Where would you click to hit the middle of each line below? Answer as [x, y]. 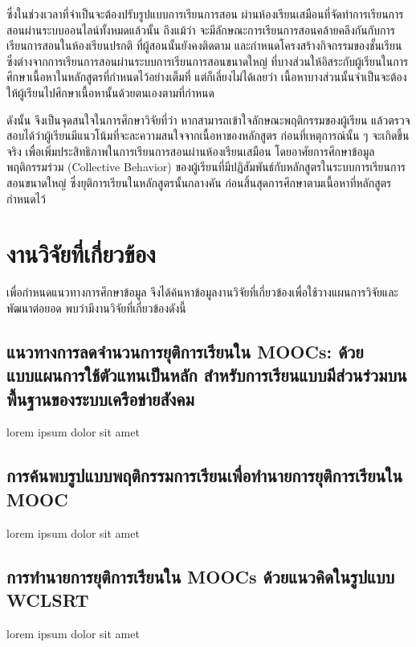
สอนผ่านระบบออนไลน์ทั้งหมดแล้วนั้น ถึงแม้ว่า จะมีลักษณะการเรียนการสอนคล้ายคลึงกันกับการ [201, 29]
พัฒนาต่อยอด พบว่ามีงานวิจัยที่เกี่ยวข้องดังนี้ [96, 307]
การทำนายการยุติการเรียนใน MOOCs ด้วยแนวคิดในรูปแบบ [201, 576]
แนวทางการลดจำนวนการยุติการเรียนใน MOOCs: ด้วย [185, 351]
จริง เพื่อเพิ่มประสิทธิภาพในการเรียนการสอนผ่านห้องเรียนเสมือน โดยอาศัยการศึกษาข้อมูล [191, 151]
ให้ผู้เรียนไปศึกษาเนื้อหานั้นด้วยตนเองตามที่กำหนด [110, 92]
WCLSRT [48, 599]
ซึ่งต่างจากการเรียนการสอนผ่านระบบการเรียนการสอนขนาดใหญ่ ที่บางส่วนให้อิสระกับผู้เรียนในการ [208, 61]
